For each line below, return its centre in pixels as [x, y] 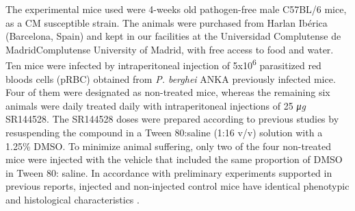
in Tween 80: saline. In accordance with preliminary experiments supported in [169, 172]
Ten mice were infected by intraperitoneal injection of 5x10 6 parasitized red [163, 64]
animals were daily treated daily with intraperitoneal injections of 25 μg [156, 105]
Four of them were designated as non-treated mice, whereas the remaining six [168, 92]
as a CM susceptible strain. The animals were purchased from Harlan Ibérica [167, 22]
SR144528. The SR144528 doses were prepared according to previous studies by [172, 119]
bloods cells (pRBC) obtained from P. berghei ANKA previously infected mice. [171, 78]
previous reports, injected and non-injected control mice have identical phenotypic [177, 186]
